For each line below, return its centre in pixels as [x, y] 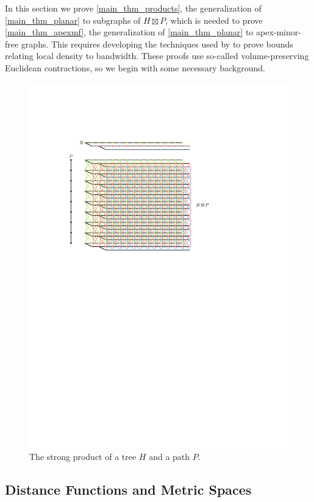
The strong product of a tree [83, 457]
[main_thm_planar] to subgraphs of [73, 20]
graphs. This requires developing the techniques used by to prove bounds [157, 44]
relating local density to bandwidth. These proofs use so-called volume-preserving [157, 56]
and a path [169, 457]
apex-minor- [278, 32]
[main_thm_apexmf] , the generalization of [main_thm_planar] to [129, 32]
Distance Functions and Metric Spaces [128, 490]
